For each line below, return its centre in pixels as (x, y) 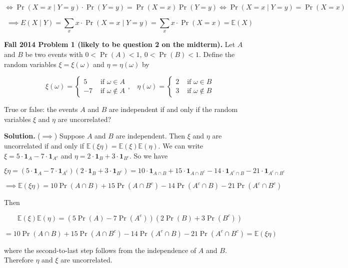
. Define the (217, 54)
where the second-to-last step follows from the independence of (100, 250)
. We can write (181, 145)
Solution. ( (22, 136)
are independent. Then (150, 136)
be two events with (54, 54)
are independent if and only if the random (173, 109)
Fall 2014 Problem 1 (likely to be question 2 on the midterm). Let (120, 44)
